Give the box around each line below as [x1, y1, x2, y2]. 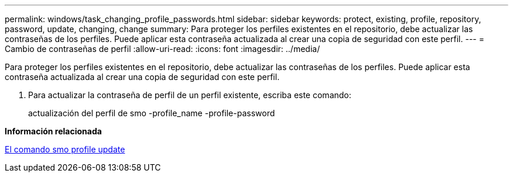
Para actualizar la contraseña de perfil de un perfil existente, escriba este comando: [28, 90, 351, 100]
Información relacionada [5, 126, 102, 136]
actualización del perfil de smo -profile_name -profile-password [28, 108, 275, 118]
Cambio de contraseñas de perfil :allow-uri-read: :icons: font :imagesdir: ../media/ [5, 44, 320, 54]
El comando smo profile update [5, 144, 125, 154]
